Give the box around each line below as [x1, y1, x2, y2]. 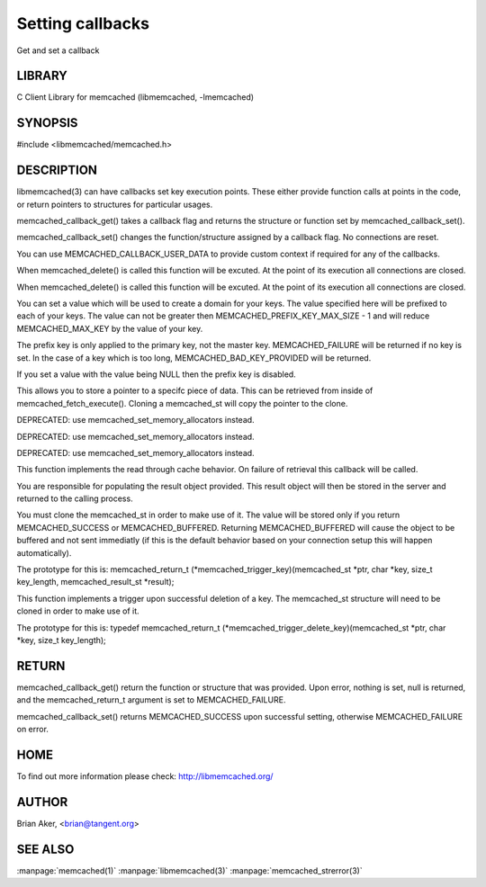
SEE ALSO [16, 841, 75, 856]
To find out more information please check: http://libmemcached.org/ [16, 770, 274, 782]
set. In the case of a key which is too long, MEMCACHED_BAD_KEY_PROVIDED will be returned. [16, 352, 372, 363]
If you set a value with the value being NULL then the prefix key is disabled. [16, 369, 296, 380]
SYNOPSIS [16, 115, 78, 130]
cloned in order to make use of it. [16, 605, 139, 616]
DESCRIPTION [16, 163, 98, 178]
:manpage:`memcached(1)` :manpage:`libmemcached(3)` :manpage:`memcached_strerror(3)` [16, 865, 364, 876]
